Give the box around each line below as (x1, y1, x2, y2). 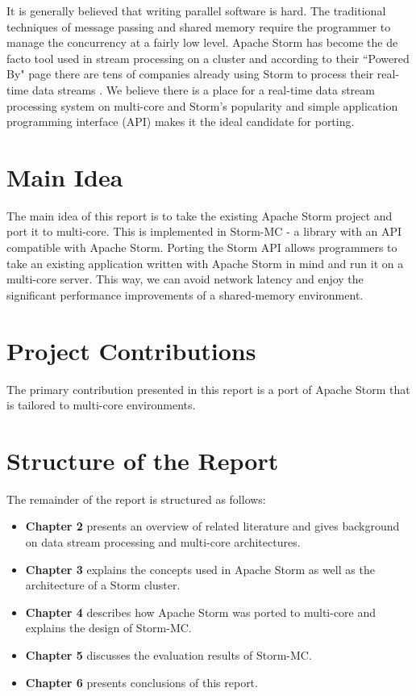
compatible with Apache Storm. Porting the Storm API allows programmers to (6, 239, 397, 256)
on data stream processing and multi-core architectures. (25, 534, 301, 551)
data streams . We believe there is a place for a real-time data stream (31, 81, 375, 98)
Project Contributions (6, 333, 256, 367)
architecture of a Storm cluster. (25, 577, 181, 593)
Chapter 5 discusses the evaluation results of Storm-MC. (25, 647, 312, 664)
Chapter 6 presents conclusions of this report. (25, 673, 258, 690)
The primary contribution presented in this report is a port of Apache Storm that (6, 380, 410, 397)
